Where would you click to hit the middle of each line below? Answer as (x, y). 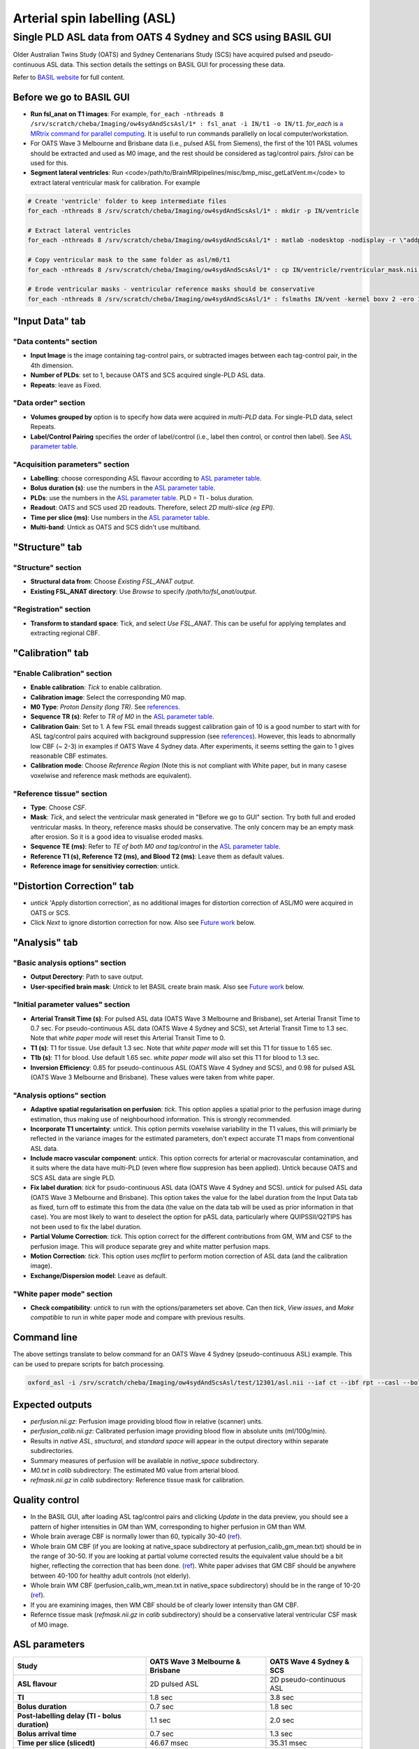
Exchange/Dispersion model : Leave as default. (99, 1275)
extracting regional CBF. (65, 633)
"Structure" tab (47, 547)
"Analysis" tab (45, 942)
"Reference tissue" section (60, 793)
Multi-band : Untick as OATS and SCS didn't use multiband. (116, 527)
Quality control (46, 1500)
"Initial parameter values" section (72, 1005)
